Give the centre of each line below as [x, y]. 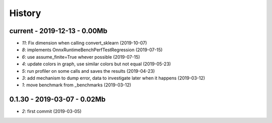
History [25, 13]
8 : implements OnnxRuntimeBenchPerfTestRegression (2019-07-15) [92, 50]
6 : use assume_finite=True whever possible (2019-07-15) [81, 57]
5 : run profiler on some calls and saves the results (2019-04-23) [88, 71]
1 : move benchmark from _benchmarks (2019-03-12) [77, 85]
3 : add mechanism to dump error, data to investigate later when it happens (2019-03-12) [114, 78]
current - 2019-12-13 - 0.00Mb [58, 31]
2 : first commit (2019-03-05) [52, 111]
